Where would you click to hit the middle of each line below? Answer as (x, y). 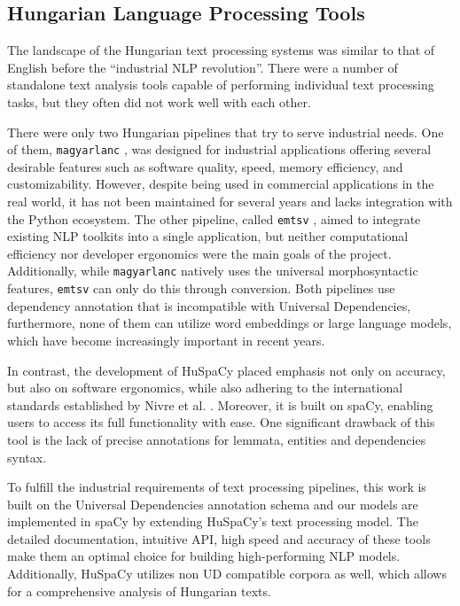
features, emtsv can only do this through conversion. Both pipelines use (201, 288)
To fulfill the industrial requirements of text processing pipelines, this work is (217, 487)
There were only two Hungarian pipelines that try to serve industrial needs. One (226, 132)
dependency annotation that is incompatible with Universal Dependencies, (209, 305)
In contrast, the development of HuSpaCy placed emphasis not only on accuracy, (226, 370)
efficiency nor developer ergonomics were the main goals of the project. (199, 253)
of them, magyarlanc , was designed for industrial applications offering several (219, 149)
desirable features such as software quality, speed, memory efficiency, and (205, 166)
